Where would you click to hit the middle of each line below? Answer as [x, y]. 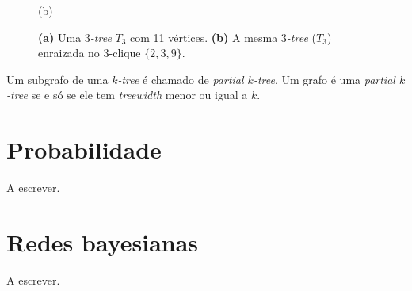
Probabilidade [84, 149]
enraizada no [69, 53]
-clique [125, 53]
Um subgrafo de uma [57, 79]
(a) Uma [60, 37]
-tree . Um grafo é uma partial [324, 79]
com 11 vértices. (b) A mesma [204, 37]
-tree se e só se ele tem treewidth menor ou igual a [127, 95]
